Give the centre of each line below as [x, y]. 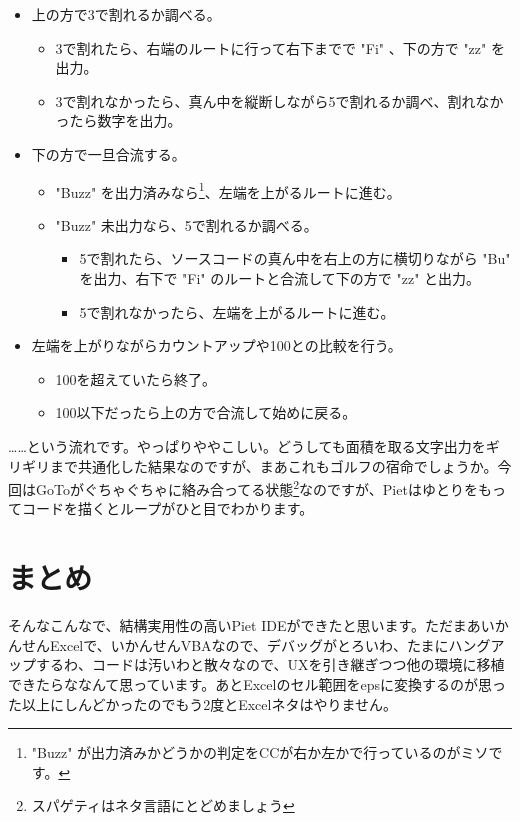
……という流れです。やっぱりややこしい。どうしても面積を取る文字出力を [247, 445]
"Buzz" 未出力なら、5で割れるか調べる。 [186, 224]
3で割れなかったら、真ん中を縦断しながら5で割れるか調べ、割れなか [279, 100]
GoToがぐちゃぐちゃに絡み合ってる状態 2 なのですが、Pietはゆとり [249, 487]
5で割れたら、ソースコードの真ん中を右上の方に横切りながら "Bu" [295, 258]
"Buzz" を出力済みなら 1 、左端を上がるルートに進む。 [228, 190]
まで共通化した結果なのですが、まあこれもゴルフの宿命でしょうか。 [273, 465]
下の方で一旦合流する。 [108, 153]
